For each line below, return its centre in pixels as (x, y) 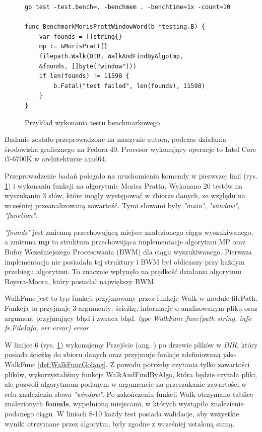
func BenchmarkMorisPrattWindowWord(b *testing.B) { (115, 27)
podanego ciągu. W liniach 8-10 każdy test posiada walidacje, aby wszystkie (122, 413)
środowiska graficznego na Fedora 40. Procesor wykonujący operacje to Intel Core (130, 149)
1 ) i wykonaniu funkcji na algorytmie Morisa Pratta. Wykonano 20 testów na (124, 185)
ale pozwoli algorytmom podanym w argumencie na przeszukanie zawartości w (126, 384)
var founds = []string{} (81, 36)
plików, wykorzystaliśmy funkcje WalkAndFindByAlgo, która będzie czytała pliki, (131, 374)
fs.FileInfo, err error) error (47, 328)
